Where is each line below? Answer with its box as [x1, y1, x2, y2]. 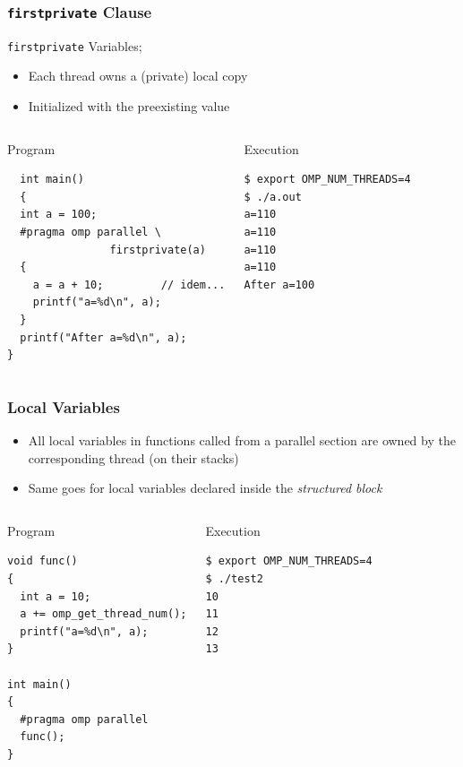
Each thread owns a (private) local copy [28, 66, 248, 85]
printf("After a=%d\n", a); [20, 331, 187, 344]
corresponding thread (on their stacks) [28, 448, 239, 467]
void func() [7, 555, 78, 568]
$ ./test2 [205, 572, 263, 585]
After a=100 [244, 278, 315, 291]
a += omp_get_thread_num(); [20, 608, 187, 621]
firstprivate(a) [109, 243, 206, 256]
